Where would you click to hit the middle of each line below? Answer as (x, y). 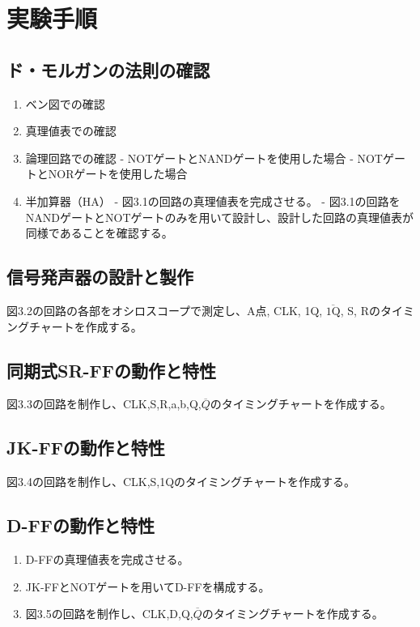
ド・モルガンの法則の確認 (108, 69)
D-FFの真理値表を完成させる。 (107, 559)
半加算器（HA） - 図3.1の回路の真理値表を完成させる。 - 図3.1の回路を (213, 200)
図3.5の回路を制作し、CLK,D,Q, (109, 614)
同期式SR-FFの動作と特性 (111, 370)
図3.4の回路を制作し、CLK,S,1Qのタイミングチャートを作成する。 (181, 482)
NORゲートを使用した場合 (118, 174)
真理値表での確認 (71, 131)
